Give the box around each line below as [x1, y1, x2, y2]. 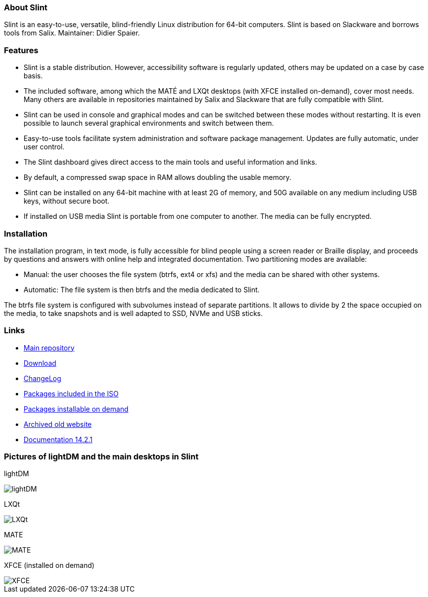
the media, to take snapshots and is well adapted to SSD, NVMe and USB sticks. [4, 309, 263, 317]
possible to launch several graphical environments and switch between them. [24, 119, 274, 128]
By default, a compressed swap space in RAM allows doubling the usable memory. [24, 173, 292, 182]
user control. [24, 142, 65, 151]
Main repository [24, 343, 75, 352]
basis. [24, 71, 43, 80]
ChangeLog [24, 374, 61, 383]
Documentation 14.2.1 [24, 435, 92, 444]
